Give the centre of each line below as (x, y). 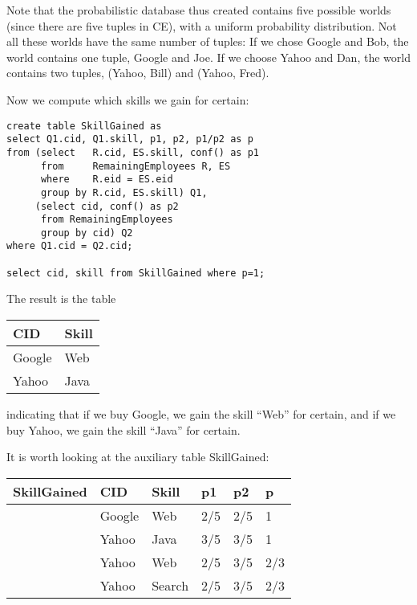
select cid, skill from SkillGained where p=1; (136, 273)
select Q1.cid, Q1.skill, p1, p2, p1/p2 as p (130, 139)
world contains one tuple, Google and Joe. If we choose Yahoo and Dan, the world (208, 57)
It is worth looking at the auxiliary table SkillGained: (138, 457)
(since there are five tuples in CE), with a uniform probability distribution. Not (202, 25)
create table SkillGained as (84, 126)
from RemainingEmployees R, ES (136, 166)
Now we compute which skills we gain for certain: (128, 99)
